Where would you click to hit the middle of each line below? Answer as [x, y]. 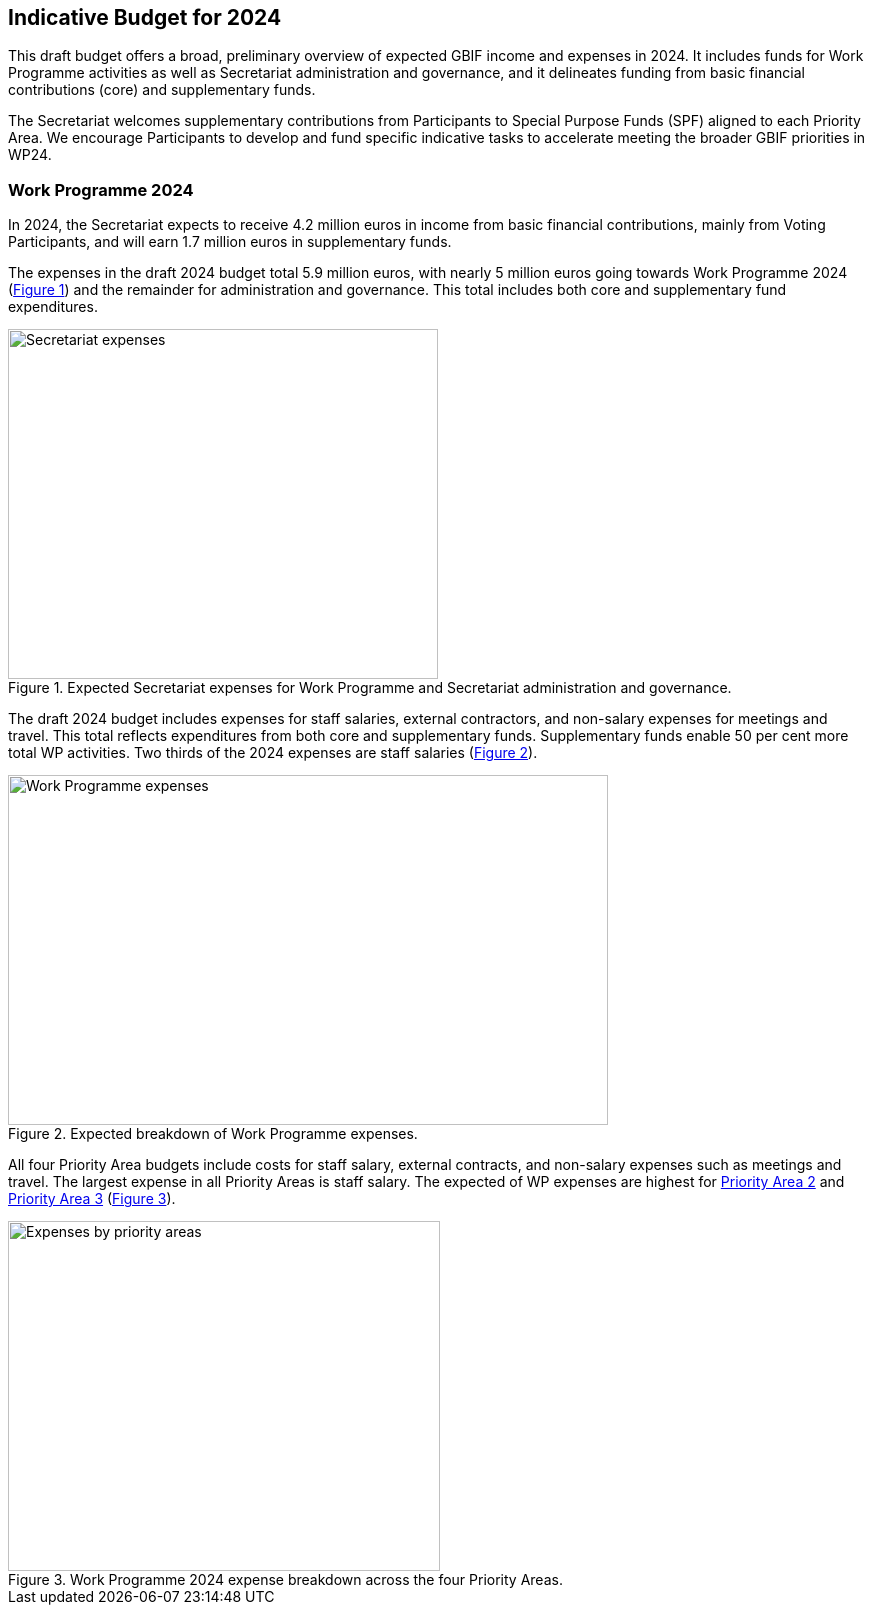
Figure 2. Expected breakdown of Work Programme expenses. [213, 1134]
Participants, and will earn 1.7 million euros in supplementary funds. [230, 242]
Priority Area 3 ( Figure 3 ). [92, 1199]
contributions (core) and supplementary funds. [162, 90]
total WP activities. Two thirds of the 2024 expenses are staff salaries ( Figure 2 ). [273, 753]
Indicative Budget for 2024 [145, 17]
